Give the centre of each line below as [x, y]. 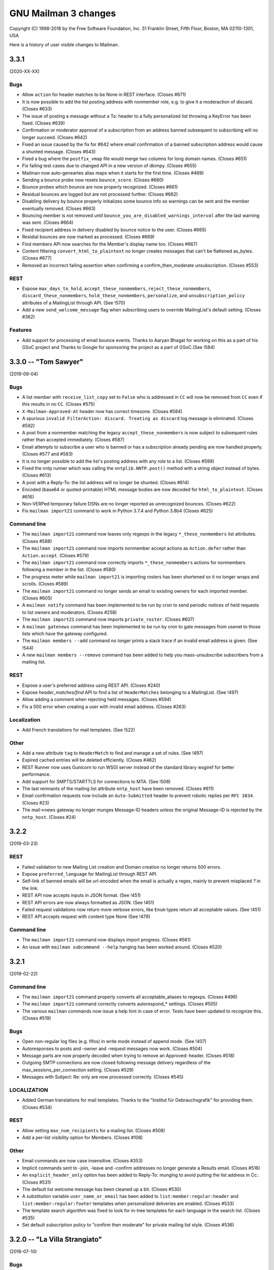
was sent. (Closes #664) [48, 223]
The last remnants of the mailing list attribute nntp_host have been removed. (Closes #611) [118, 788]
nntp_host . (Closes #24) [49, 817]
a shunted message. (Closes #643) [59, 151]
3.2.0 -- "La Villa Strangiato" [56, 1239]
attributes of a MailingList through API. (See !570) [74, 303]
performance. [36, 774]
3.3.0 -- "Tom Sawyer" [46, 361]
